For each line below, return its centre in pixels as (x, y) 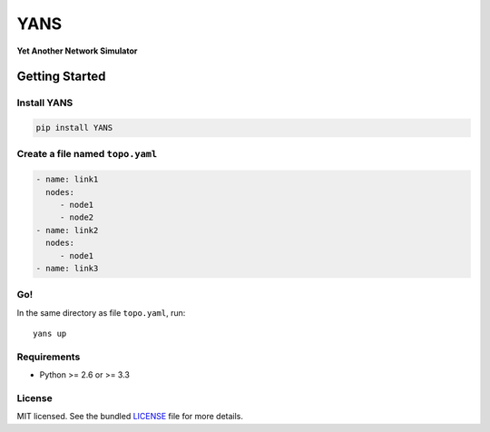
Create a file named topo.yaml (87, 154)
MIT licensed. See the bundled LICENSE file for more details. (130, 417)
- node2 (77, 217)
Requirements (49, 357)
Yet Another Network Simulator (77, 51)
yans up (50, 334)
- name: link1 (67, 180)
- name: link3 (67, 268)
